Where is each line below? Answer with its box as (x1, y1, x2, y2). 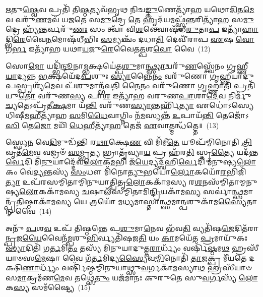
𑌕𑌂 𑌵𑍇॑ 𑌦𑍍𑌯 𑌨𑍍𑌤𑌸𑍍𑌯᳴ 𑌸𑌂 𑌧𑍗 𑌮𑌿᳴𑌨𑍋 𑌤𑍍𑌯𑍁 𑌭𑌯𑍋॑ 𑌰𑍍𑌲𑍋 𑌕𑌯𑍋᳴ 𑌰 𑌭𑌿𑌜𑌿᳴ (6, 166, 246, 176)
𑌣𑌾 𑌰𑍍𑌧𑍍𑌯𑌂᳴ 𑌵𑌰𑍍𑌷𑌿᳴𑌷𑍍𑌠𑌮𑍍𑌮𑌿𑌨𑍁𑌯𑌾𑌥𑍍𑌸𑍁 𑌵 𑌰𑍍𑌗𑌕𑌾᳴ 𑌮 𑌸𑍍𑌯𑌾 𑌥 (22, 262, 206, 273)
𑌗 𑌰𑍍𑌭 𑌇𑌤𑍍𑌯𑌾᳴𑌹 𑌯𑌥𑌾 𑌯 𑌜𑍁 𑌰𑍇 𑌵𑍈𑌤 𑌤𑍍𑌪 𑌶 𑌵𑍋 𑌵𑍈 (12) (6, 43, 211, 54)
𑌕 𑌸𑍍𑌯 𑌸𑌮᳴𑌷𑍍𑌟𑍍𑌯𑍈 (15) (6, 282, 91, 292)
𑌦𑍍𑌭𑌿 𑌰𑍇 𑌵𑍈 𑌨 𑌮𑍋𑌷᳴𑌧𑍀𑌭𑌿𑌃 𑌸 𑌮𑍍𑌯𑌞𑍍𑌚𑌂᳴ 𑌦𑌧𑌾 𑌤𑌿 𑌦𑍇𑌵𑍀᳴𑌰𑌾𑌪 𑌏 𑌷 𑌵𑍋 (6, 33, 254, 44)
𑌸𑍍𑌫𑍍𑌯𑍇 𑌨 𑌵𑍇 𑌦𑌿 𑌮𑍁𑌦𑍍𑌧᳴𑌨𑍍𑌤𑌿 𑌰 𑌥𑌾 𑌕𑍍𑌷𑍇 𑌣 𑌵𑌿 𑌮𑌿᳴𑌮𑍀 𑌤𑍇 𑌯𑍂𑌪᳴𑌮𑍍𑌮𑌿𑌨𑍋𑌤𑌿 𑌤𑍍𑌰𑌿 (6, 137, 252, 147)
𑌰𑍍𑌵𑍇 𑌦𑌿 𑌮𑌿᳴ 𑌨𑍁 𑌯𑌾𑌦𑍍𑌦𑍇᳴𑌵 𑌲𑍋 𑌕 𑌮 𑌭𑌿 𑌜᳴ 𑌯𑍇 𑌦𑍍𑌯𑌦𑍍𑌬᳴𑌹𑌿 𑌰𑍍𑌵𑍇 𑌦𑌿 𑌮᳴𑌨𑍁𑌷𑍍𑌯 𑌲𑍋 (6, 156, 256, 167)
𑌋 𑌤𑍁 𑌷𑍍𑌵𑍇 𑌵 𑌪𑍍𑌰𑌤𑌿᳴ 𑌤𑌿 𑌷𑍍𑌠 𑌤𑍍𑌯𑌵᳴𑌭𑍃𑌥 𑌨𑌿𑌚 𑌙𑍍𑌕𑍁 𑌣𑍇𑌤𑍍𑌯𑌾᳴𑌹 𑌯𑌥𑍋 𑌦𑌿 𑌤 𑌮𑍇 (6, 4, 254, 14)
